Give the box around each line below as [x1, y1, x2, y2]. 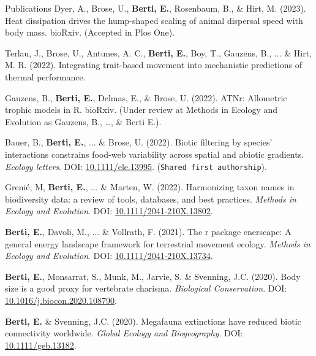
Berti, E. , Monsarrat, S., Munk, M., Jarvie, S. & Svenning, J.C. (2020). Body [5, 269, 301, 282]
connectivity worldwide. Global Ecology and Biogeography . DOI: [5, 327, 243, 339]
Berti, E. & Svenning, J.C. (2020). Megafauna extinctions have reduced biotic [5, 314, 301, 327]
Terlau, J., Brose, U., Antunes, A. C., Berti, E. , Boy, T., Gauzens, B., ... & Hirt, [5, 46, 312, 59]
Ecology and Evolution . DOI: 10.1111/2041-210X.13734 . [5, 249, 213, 262]
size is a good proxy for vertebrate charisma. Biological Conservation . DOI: [5, 282, 287, 295]
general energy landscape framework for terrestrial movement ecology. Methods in [5, 237, 310, 250]
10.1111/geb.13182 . [5, 338, 77, 351]
